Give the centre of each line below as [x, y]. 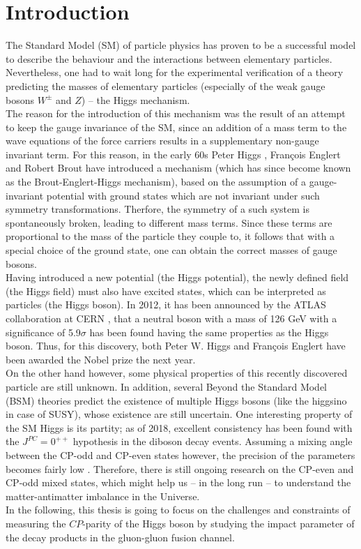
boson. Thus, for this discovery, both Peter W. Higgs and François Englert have [176, 346]
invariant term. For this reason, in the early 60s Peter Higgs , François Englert [173, 154]
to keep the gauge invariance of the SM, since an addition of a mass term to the [176, 127]
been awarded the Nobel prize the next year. [101, 359]
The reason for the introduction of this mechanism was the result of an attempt [176, 113]
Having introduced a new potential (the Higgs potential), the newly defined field [177, 277]
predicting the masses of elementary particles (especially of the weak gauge [166, 85]
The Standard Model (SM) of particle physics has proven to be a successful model [181, 45]
